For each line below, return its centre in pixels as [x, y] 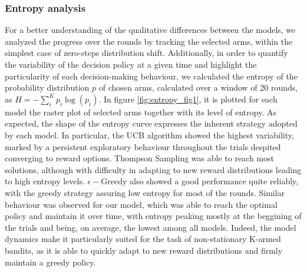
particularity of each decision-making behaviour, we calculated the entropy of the [151, 76]
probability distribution [47, 87]
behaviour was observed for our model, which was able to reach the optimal [141, 204]
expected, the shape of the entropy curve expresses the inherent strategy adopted [151, 123]
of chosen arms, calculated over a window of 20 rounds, [198, 87]
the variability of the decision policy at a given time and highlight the [131, 64]
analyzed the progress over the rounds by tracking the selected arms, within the [149, 41]
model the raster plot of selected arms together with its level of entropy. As [141, 112]
